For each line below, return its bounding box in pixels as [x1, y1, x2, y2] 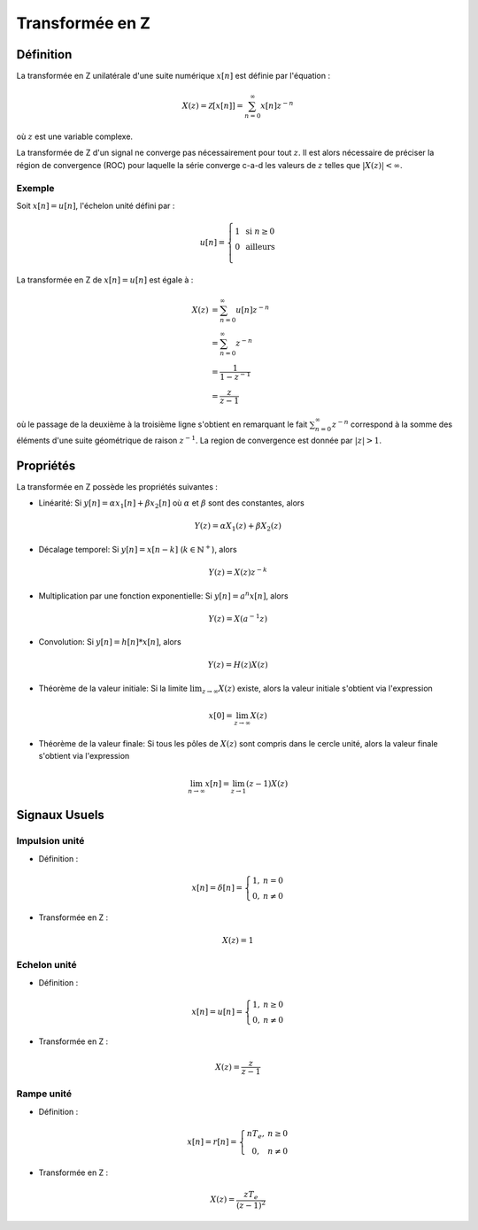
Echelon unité [16, 959, 77, 971]
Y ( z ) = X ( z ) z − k [208, 566, 267, 577]
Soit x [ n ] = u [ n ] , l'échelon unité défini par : [16, 200, 175, 211]
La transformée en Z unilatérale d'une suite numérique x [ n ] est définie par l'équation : [16, 71, 331, 81]
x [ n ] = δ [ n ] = [191, 882, 243, 893]
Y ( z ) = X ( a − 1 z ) [208, 612, 268, 623]
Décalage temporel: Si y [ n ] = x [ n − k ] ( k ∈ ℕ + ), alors [38, 543, 238, 554]
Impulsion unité [16, 835, 85, 847]
